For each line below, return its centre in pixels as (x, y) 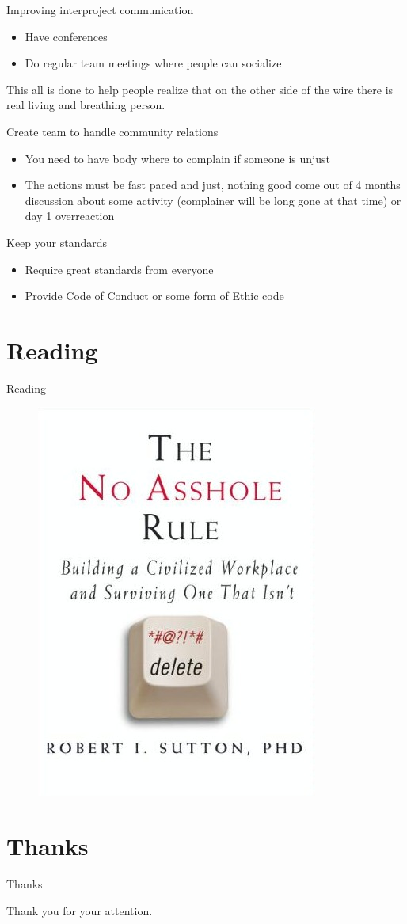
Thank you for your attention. (80, 910)
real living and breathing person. (86, 105)
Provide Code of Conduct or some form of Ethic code (154, 296)
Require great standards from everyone (119, 269)
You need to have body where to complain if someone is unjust (178, 158)
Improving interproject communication (100, 10)
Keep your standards (57, 242)
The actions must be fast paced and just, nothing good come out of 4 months (213, 185)
